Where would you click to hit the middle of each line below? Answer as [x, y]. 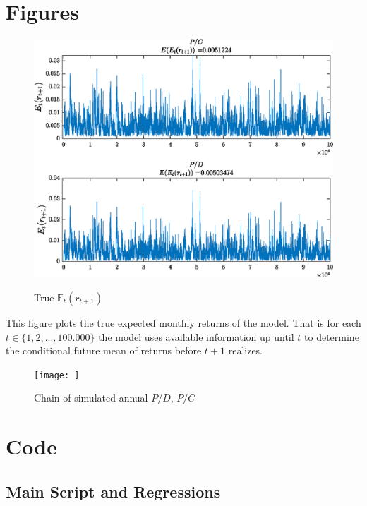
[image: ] [57, 375]
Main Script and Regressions [113, 491]
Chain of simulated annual [91, 398]
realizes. [246, 350]
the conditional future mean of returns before [104, 350]
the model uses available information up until [196, 336]
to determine [332, 336]
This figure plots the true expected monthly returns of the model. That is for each [183, 323]
